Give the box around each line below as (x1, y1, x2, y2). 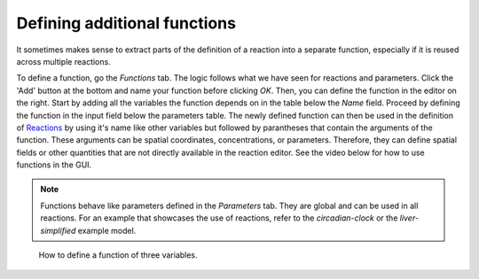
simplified (40, 225, 76, 236)
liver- (399, 213, 419, 223)
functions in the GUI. (16, 159, 92, 170)
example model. (77, 225, 137, 236)
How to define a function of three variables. (38, 250, 199, 260)
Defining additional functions (16, 13, 237, 33)
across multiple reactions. (16, 56, 111, 66)
